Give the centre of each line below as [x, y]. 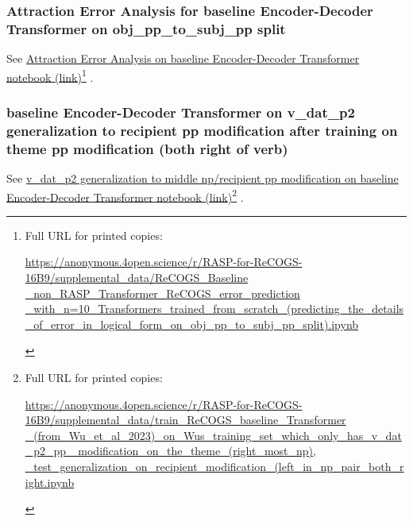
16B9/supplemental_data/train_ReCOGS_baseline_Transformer [185, 420]
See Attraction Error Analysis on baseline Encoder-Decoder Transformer [183, 58]
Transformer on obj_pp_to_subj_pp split [146, 28]
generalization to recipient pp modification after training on [202, 130]
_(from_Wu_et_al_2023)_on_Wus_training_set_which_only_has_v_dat [213, 435]
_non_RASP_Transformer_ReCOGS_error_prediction [162, 293]
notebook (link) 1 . [50, 75]
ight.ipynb [50, 482]
